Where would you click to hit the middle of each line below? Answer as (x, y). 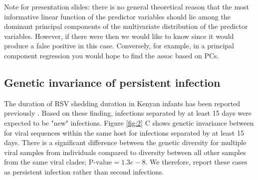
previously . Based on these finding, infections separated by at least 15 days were (128, 113)
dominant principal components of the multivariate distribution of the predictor (126, 26)
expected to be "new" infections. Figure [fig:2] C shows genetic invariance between (129, 122)
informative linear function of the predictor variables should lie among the (117, 16)
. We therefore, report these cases (196, 162)
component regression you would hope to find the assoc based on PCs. (112, 55)
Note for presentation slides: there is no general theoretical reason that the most (127, 6)
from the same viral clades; (45, 162)
